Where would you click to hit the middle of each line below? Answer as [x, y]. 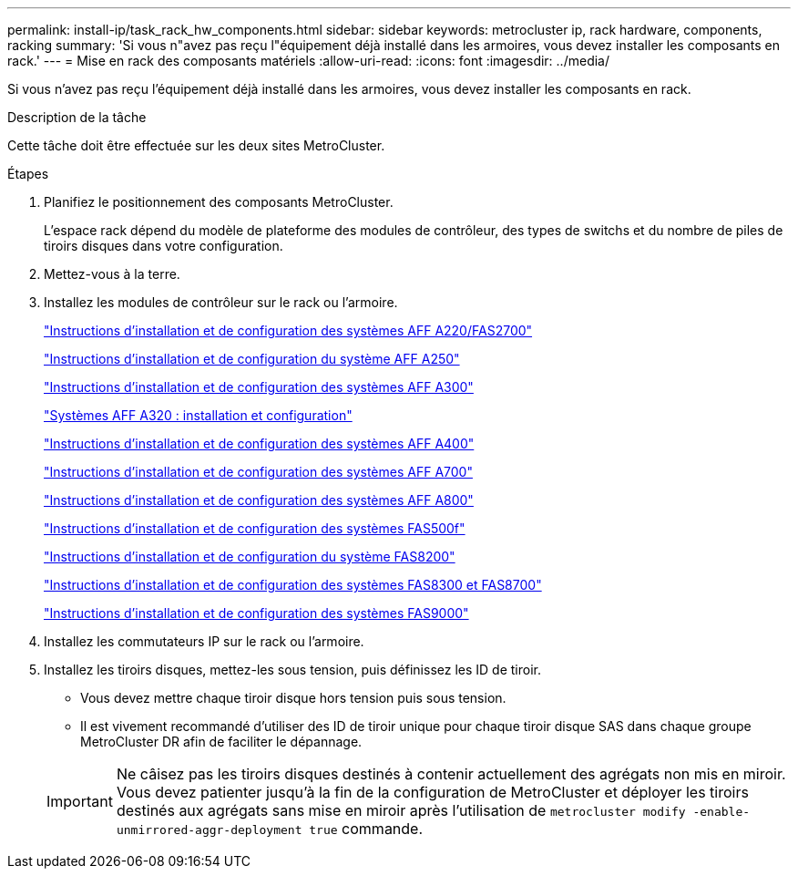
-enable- [721, 812]
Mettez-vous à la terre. [112, 274]
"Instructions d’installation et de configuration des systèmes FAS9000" [256, 613]
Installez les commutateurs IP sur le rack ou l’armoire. [204, 641]
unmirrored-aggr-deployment [209, 830]
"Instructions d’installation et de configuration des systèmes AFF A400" [259, 443]
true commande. [366, 829]
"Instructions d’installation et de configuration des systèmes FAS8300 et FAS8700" [293, 585]
